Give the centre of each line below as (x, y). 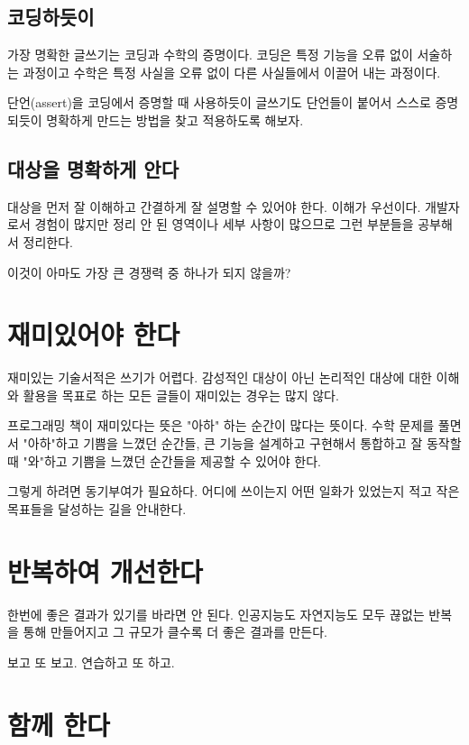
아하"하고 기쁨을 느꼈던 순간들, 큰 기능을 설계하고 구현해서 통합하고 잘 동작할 (244, 443)
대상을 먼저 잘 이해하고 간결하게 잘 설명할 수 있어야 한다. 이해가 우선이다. (214, 206)
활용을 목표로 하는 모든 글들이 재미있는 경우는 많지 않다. (181, 395)
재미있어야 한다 (94, 334)
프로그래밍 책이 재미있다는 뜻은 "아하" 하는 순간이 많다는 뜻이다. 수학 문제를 (221, 425)
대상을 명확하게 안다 (93, 168)
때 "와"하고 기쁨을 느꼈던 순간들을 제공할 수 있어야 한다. (164, 460)
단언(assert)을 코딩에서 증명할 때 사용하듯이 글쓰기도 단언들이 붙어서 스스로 (219, 102)
